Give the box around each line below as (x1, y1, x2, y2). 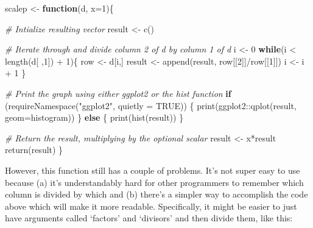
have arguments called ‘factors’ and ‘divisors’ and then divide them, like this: (5, 212, 293, 224)
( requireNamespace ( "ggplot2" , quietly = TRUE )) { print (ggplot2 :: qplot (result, (5, 99, 297, 112)
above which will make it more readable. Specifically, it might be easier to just (5, 199, 297, 212)
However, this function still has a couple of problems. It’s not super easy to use (5, 163, 300, 176)
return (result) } (5, 143, 63, 156)
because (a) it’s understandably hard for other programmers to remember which (5, 176, 304, 188)
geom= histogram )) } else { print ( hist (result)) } (5, 111, 184, 124)
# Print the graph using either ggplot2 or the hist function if (5, 87, 231, 99)
